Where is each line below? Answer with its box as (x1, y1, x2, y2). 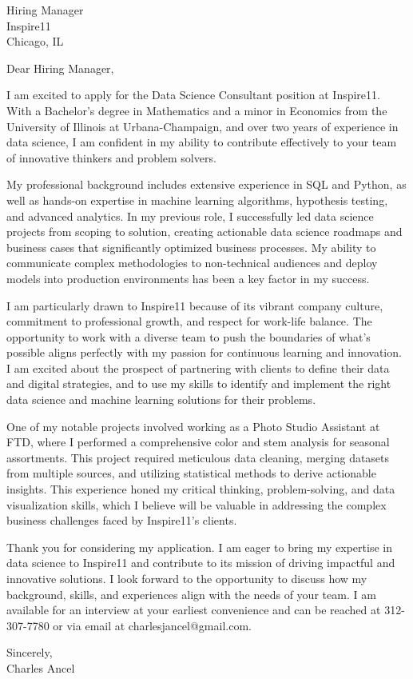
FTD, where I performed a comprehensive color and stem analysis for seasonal (6, 433, 390, 450)
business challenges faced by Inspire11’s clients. (6, 512, 237, 529)
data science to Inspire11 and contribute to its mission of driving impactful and (6, 554, 395, 571)
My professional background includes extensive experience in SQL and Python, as (6, 176, 407, 193)
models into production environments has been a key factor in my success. (6, 270, 370, 286)
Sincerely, (6, 644, 53, 661)
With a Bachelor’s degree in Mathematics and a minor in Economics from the (6, 102, 387, 118)
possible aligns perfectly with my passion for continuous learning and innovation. (6, 344, 402, 361)
